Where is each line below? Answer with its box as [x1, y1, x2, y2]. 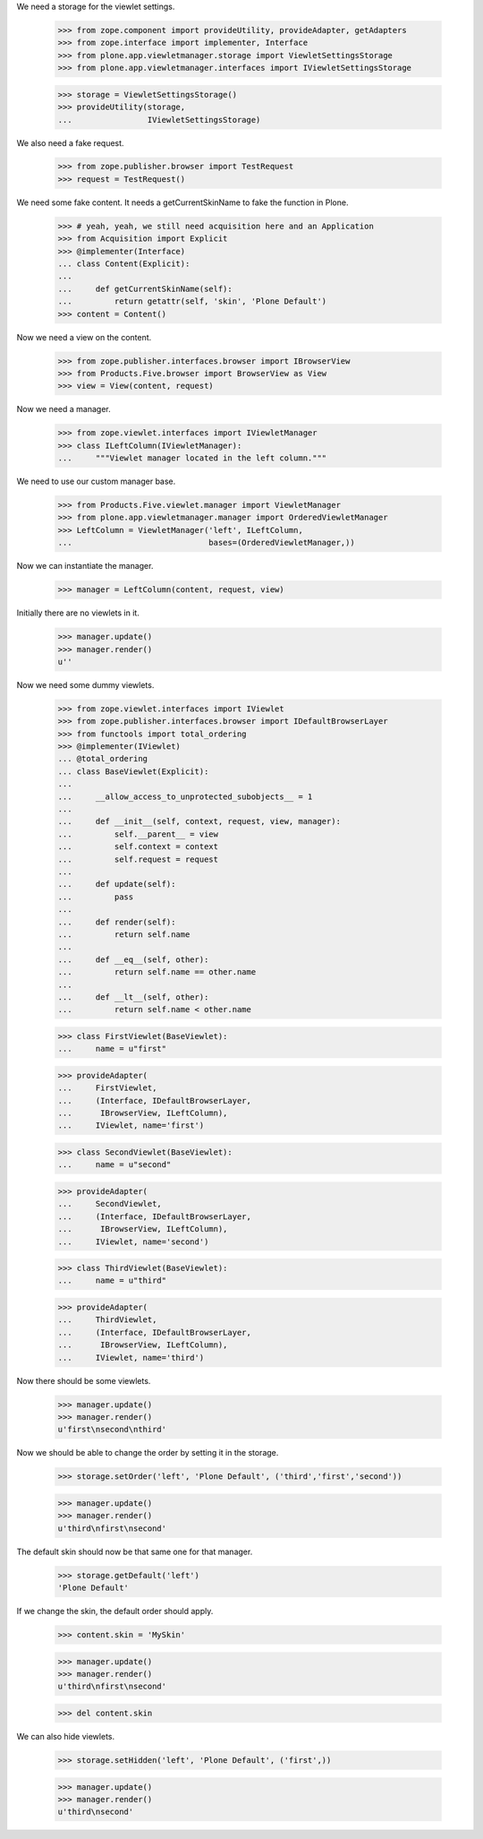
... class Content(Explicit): [57, 259, 191, 269]
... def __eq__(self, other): [57, 954, 209, 965]
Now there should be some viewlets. [16, 1375, 151, 1386]
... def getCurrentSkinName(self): [57, 283, 233, 294]
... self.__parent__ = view [57, 829, 219, 839]
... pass [57, 891, 134, 902]
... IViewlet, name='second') [57, 1236, 209, 1247]
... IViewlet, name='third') [57, 1353, 205, 1362]
